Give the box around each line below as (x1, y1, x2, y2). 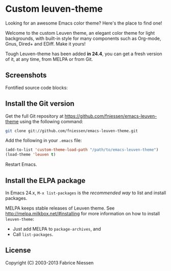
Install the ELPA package (5, 176, 86, 185)
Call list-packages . (12, 231, 54, 237)
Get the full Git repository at (5, 113, 64, 119)
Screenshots (5, 71, 47, 80)
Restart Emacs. (5, 162, 37, 168)
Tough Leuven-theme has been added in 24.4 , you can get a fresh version (5, 51, 162, 57)
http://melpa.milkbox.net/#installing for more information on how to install (5, 211, 160, 216)
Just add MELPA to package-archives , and (12, 226, 101, 232)
